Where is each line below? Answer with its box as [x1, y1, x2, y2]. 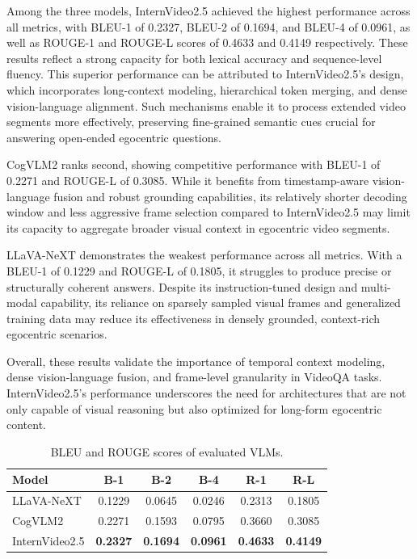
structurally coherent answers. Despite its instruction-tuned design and [6, 278, 358, 295]
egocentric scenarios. [6, 326, 107, 343]
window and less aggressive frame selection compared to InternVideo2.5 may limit [6, 204, 411, 221]
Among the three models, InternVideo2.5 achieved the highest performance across [6, 2, 411, 19]
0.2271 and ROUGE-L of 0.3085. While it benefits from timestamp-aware [6, 171, 369, 188]
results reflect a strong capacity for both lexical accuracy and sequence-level [6, 49, 382, 66]
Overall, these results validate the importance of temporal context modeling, [6, 352, 385, 369]
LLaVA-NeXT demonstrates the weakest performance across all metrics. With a [6, 246, 402, 263]
